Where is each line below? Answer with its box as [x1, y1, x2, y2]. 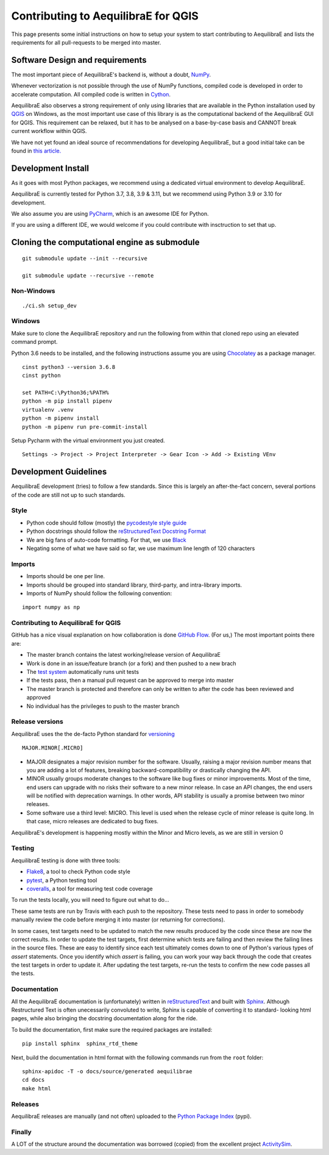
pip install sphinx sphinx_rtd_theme [22, 1040, 138, 1047]
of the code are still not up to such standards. [11, 491, 126, 498]
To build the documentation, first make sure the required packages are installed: [11, 1026, 213, 1033]
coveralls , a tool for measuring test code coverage [26, 885, 153, 892]
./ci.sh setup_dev [22, 302, 77, 309]
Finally [11, 1128, 32, 1136]
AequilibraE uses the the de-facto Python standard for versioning [11, 730, 175, 737]
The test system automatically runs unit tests [26, 668, 140, 676]
